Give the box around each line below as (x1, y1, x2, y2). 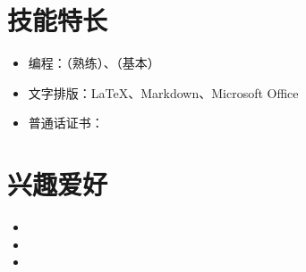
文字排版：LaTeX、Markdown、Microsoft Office (28, 83, 299, 102)
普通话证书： (28, 113, 104, 132)
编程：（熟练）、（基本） (28, 54, 160, 72)
